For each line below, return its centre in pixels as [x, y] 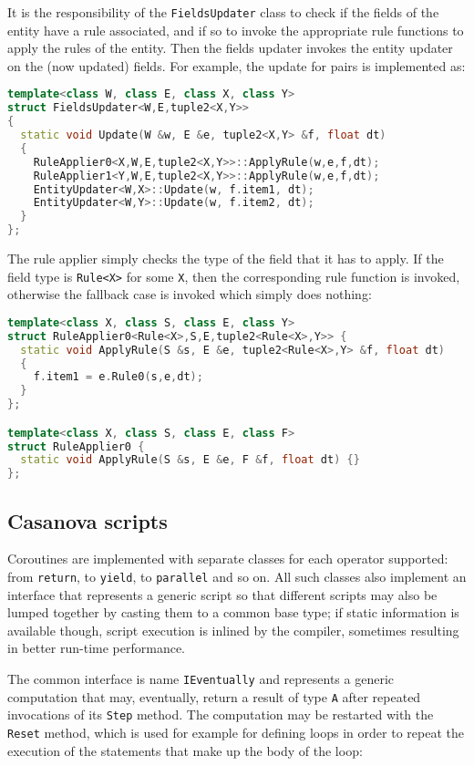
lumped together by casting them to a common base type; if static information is [233, 612]
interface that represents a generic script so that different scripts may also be [222, 594]
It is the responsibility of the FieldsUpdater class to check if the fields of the [223, 12]
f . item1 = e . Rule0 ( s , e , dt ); [118, 377]
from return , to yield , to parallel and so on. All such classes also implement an [237, 576]
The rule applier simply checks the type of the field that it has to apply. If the [226, 259]
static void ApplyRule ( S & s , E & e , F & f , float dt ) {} [190, 460]
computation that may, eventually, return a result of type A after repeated [214, 696]
